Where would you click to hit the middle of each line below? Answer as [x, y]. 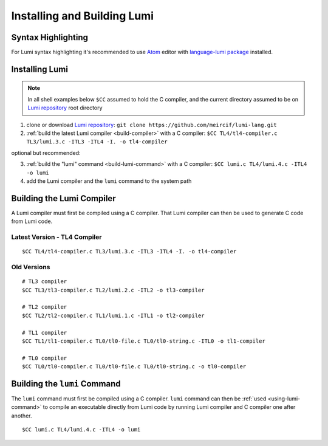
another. [22, 416]
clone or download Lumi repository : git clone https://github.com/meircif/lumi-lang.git [152, 125]
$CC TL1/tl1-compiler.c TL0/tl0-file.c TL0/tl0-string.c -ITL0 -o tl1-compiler [144, 341]
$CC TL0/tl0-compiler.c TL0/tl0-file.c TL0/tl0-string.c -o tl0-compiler [134, 367]
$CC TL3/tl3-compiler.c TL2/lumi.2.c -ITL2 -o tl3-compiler [113, 290]
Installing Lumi [39, 69]
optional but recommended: [46, 153]
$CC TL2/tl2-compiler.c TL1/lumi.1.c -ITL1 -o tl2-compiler [113, 315]
